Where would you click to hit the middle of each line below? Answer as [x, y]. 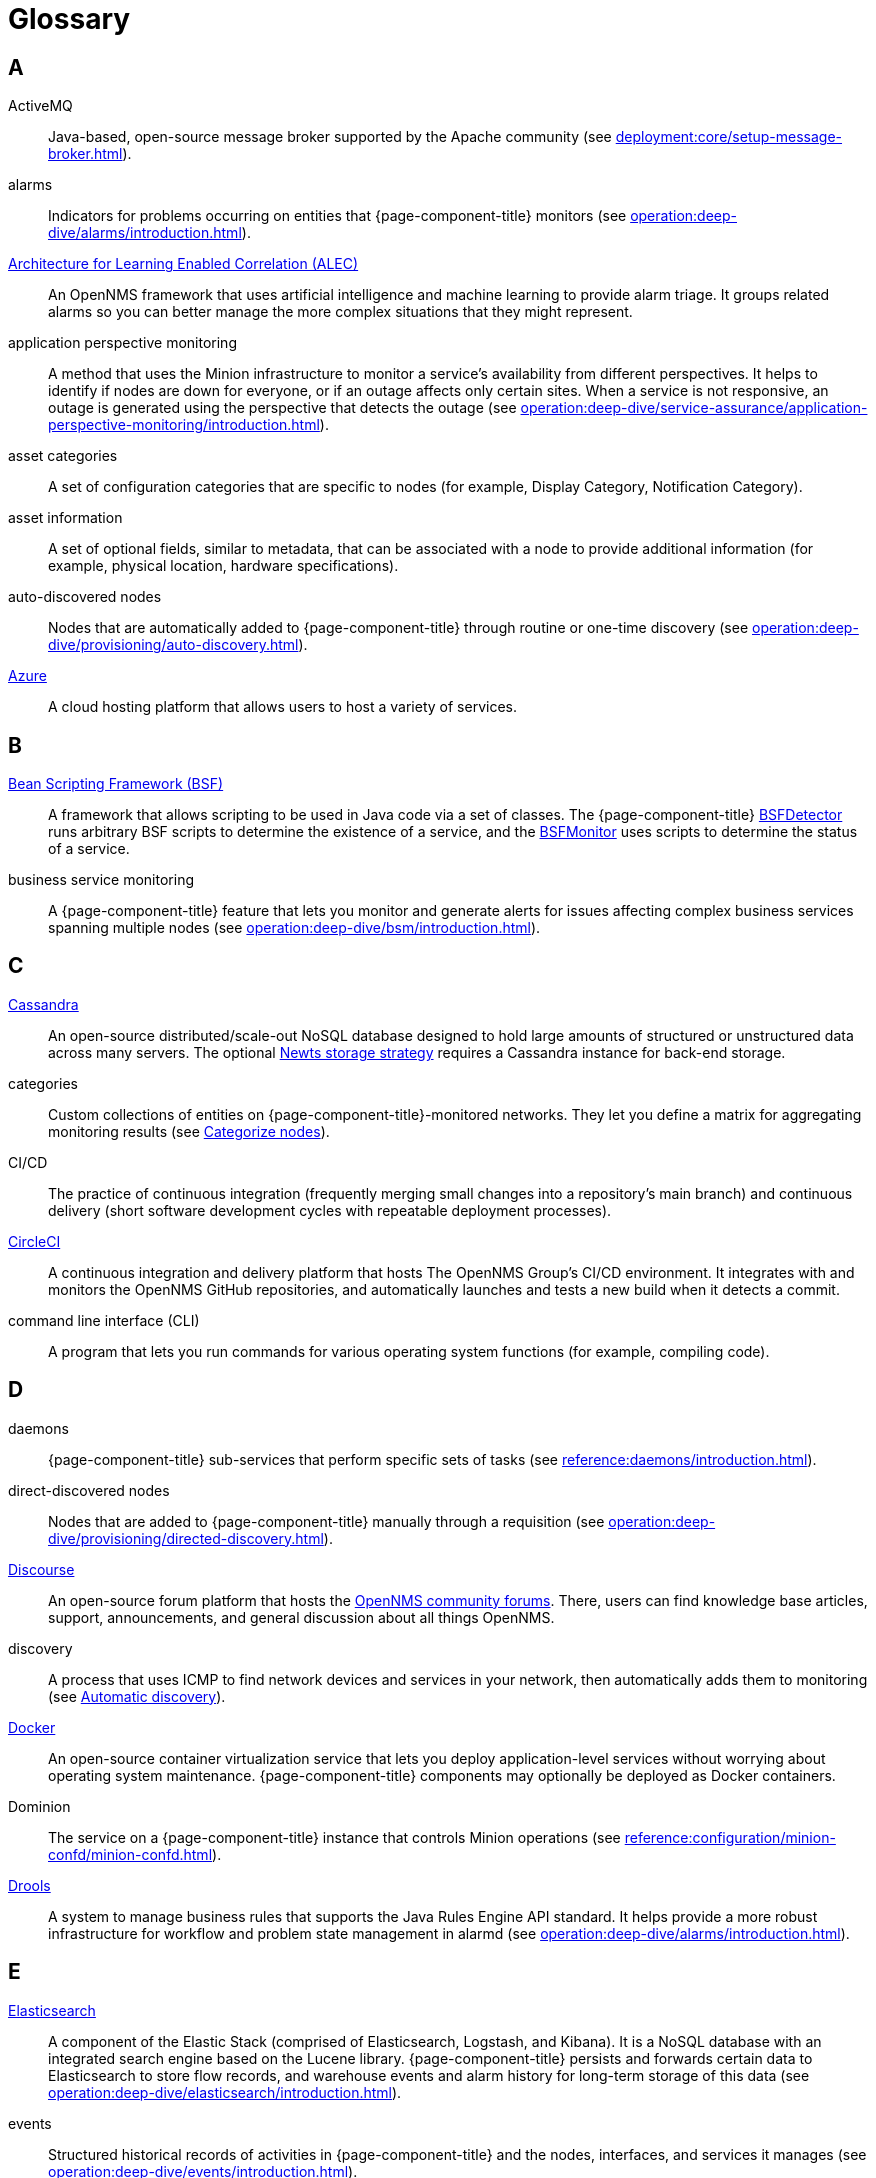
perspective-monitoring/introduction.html [184, 425]
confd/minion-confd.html [130, 1854]
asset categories [63, 456]
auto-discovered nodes [85, 597]
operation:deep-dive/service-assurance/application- [694, 408]
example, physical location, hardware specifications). [223, 566]
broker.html [85, 154]
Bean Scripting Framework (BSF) [116, 784]
